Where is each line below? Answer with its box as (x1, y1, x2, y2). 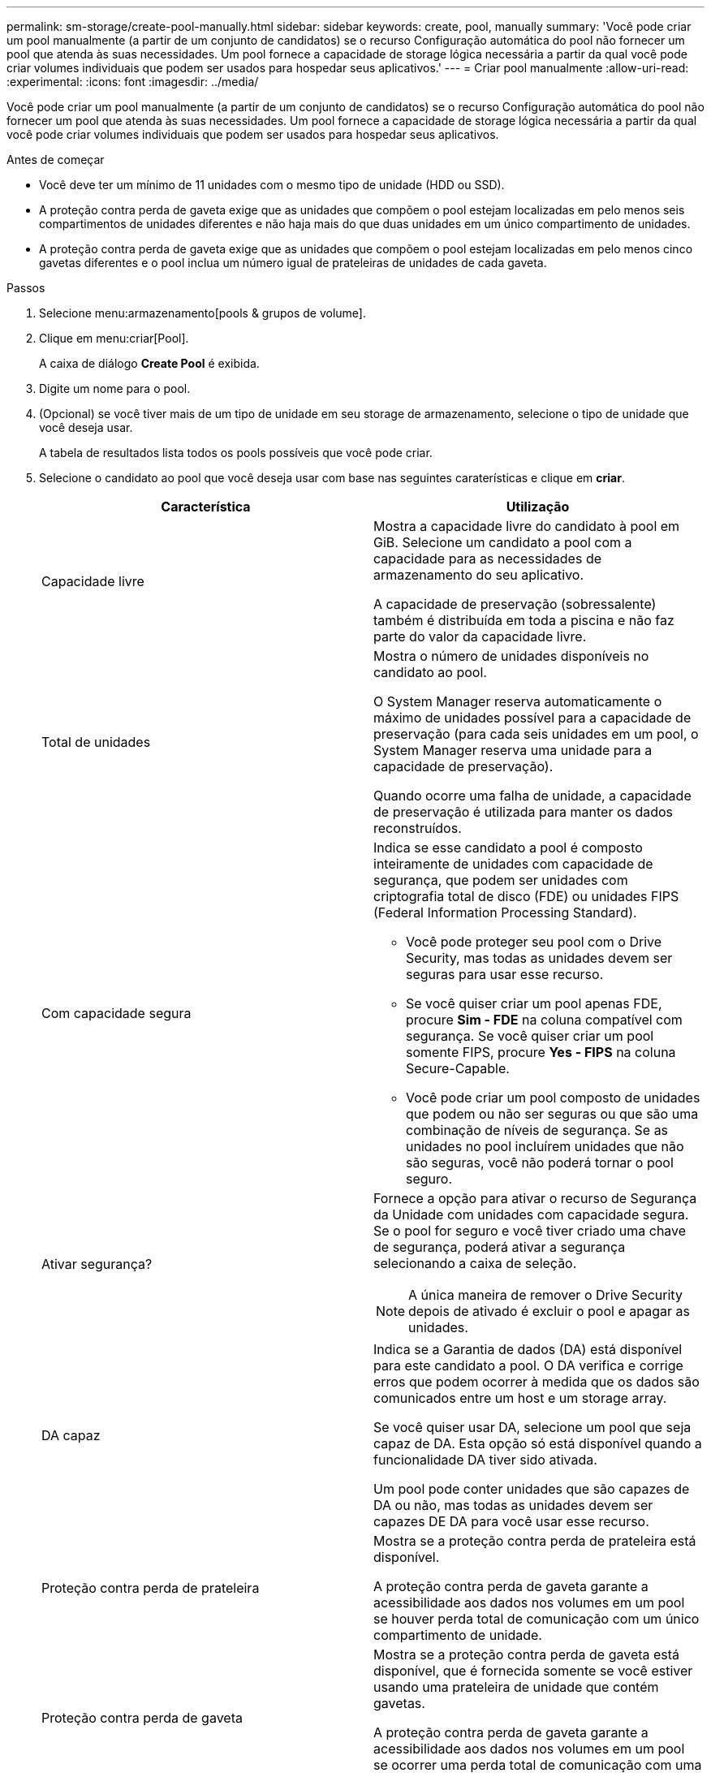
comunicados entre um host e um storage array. (373, 1390, 667, 1406)
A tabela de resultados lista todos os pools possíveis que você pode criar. (39, 446, 433, 459)
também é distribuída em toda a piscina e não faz (373, 612, 674, 628)
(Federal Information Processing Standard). (373, 904, 637, 921)
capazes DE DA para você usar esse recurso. (373, 1513, 649, 1529)
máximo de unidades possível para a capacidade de (373, 710, 692, 726)
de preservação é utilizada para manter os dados (373, 804, 674, 820)
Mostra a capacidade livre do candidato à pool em (373, 518, 680, 534)
